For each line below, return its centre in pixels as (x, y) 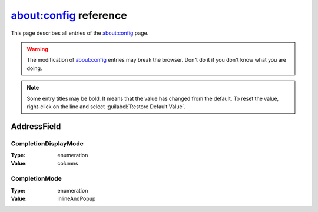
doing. (34, 68)
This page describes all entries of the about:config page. (80, 33)
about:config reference (69, 15)
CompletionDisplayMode (47, 143)
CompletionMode (36, 178)
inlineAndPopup (77, 198)
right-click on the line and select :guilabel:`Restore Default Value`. (106, 107)
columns (68, 163)
